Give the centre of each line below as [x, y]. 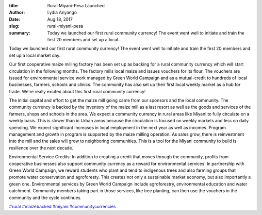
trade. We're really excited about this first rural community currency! [77, 91]
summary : [20, 33]
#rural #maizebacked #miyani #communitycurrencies [62, 206]
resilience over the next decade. [41, 148]
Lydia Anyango [62, 13]
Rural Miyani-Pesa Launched [76, 6]
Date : [15, 19]
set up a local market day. [35, 55]
